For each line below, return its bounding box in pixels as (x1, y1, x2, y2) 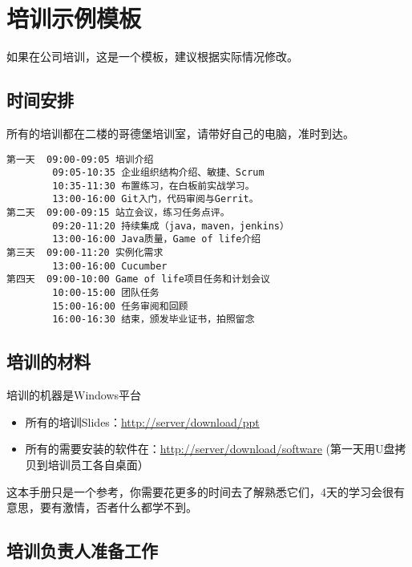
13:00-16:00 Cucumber (52, 260, 168, 272)
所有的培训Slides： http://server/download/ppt (25, 413, 260, 430)
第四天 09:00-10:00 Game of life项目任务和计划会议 (6, 273, 270, 286)
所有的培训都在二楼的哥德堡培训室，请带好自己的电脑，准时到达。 (6, 124, 354, 141)
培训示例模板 (6, 2, 142, 34)
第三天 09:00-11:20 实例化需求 (6, 247, 164, 259)
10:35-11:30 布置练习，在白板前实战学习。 (52, 180, 255, 192)
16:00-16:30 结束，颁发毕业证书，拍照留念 (52, 314, 255, 326)
